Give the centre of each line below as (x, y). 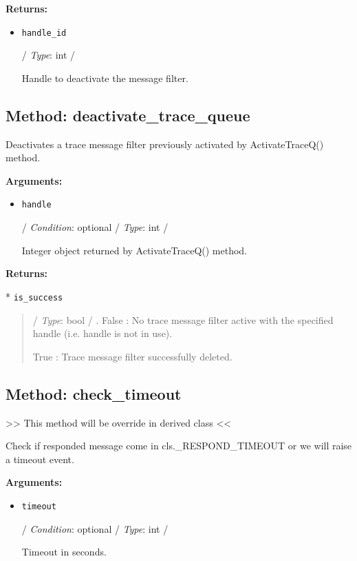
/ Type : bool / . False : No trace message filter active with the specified (183, 319)
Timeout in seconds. (64, 552)
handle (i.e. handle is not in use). (102, 333)
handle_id (44, 33)
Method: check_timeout (94, 393)
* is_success (34, 296)
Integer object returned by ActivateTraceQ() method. (134, 250)
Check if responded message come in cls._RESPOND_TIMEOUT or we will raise (179, 446)
